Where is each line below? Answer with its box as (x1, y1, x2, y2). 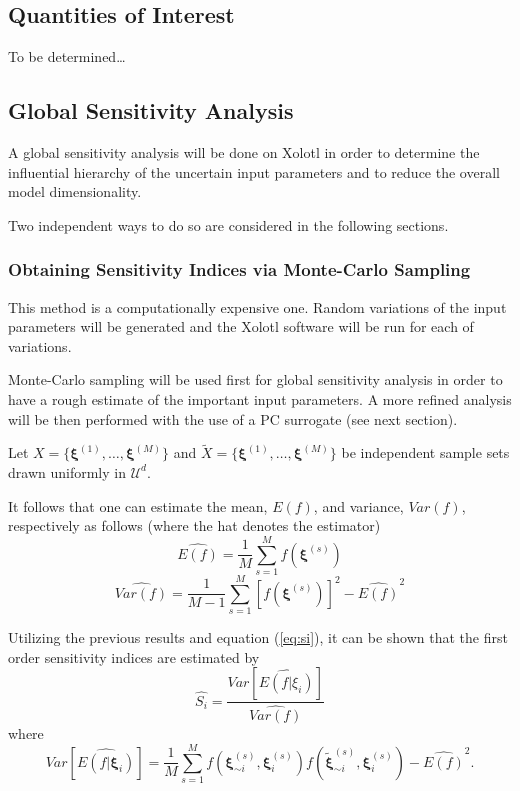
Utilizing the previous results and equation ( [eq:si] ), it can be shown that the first (8, 627, 508, 647)
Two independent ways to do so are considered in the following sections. (8, 214, 449, 235)
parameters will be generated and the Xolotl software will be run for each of (8, 316, 474, 337)
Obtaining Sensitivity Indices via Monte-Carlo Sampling (8, 257, 471, 282)
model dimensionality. (8, 181, 142, 202)
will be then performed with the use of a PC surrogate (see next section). (8, 408, 458, 429)
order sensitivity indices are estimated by (8, 646, 260, 667)
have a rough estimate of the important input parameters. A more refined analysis (8, 388, 512, 409)
